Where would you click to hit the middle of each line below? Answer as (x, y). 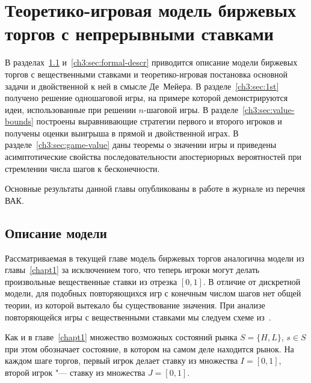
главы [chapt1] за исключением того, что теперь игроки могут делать (132, 270)
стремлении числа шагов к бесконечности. (82, 168)
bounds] (19, 121)
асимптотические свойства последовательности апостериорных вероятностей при (153, 157)
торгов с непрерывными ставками (140, 33)
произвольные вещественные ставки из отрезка (91, 281)
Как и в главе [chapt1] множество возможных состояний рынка (121, 337)
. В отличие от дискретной (252, 281)
